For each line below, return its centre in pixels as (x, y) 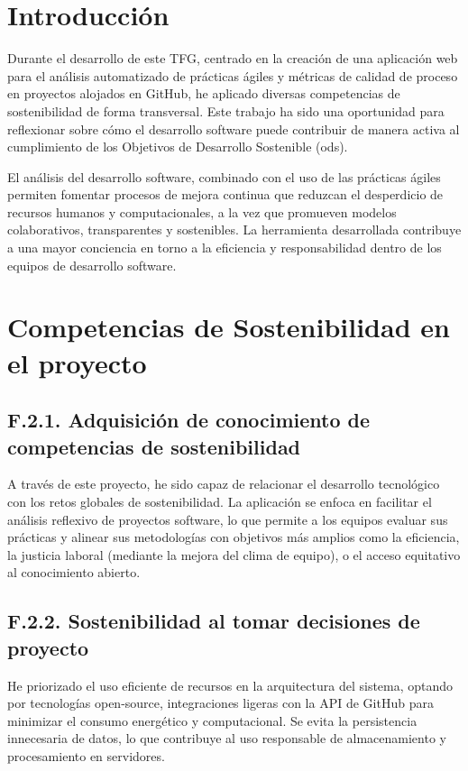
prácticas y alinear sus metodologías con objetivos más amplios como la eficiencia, (234, 537)
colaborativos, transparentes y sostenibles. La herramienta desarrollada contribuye (234, 229)
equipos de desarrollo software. (92, 265)
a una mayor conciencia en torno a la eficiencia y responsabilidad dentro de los (225, 248)
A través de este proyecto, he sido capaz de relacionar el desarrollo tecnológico (224, 484)
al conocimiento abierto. (74, 572)
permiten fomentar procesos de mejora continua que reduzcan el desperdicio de (225, 194)
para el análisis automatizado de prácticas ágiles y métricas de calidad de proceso (233, 75)
